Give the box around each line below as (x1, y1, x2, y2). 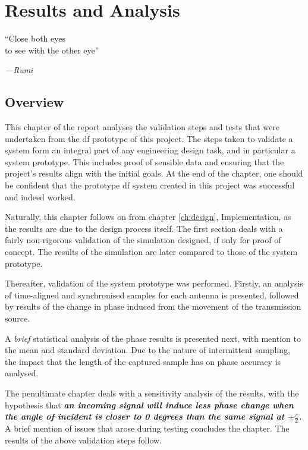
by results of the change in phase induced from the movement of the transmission (5, 300, 301, 313)
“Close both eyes (5, 32, 66, 45)
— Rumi (5, 64, 33, 76)
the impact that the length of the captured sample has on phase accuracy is (5, 355, 281, 367)
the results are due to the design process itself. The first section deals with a (5, 222, 283, 234)
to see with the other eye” (5, 43, 99, 56)
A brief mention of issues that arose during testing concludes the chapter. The (5, 422, 290, 434)
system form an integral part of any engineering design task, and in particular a (5, 144, 296, 156)
